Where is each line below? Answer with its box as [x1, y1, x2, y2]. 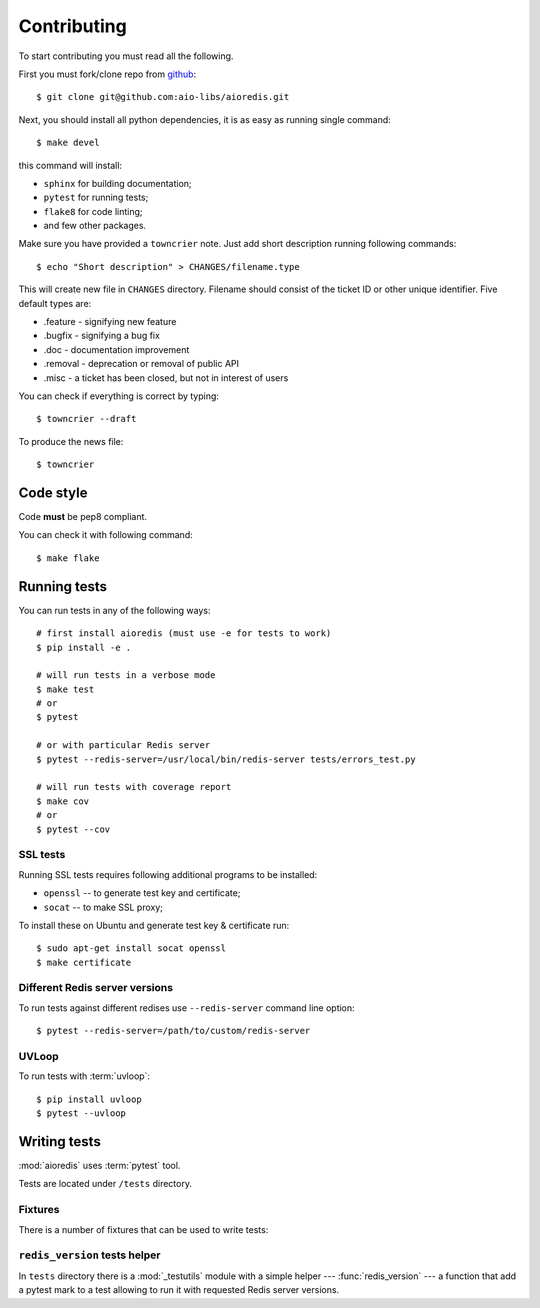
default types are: [18, 297, 92, 309]
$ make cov [36, 795, 90, 807]
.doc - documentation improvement [43, 343, 190, 355]
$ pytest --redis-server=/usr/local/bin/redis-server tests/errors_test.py [36, 753, 416, 765]
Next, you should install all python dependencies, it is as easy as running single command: [18, 113, 392, 125]
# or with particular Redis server [36, 740, 211, 751]
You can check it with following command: [18, 529, 194, 541]
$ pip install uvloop [36, 1093, 142, 1105]
